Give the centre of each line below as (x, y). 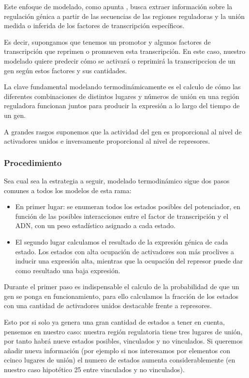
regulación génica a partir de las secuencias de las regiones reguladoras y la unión (124, 16)
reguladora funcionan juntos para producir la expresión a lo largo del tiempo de (122, 106)
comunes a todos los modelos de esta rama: (68, 190)
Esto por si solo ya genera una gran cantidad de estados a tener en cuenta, (114, 322)
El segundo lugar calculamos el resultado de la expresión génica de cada (122, 241)
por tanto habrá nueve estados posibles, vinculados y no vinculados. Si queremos (123, 341)
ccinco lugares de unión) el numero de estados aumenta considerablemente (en (120, 360)
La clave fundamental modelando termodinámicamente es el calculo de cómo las (122, 87)
